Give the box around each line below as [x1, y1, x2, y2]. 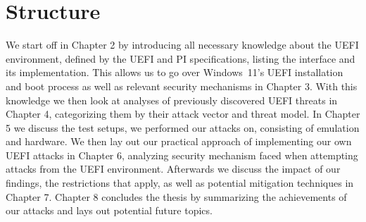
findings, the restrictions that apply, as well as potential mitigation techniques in [6, 175, 354, 190]
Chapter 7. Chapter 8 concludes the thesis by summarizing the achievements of [6, 189, 347, 204]
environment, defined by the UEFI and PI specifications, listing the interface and [6, 51, 355, 66]
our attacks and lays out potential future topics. [6, 203, 213, 218]
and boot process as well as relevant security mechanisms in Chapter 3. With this [6, 78, 358, 93]
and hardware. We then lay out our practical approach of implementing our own [6, 134, 352, 149]
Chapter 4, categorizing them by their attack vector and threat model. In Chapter [6, 106, 360, 121]
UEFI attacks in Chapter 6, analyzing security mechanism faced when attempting [6, 147, 358, 162]
